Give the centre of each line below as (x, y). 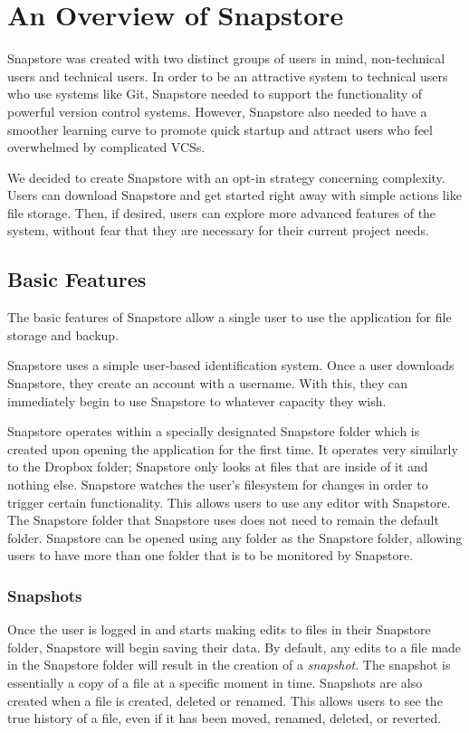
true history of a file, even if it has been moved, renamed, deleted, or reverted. (225, 718)
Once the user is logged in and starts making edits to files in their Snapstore (219, 629)
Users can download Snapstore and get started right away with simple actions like (234, 195)
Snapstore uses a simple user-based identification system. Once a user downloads (231, 365)
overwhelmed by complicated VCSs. (106, 147)
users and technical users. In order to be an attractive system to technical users (228, 76)
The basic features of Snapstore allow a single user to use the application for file (230, 317)
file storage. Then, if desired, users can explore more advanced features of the (222, 212)
